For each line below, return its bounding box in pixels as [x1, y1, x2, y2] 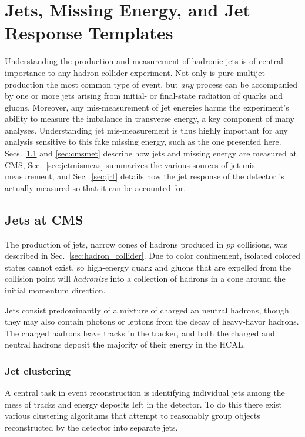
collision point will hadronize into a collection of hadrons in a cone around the [5, 272, 286, 285]
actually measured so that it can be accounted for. [5, 181, 186, 194]
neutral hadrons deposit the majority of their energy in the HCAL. [5, 338, 246, 351]
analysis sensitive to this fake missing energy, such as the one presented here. [5, 135, 281, 148]
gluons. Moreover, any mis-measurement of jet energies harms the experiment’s [5, 101, 289, 113]
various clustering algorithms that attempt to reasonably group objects [5, 409, 260, 422]
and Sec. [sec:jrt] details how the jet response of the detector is [57, 170, 284, 182]
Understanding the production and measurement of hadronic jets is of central [5, 55, 283, 67]
